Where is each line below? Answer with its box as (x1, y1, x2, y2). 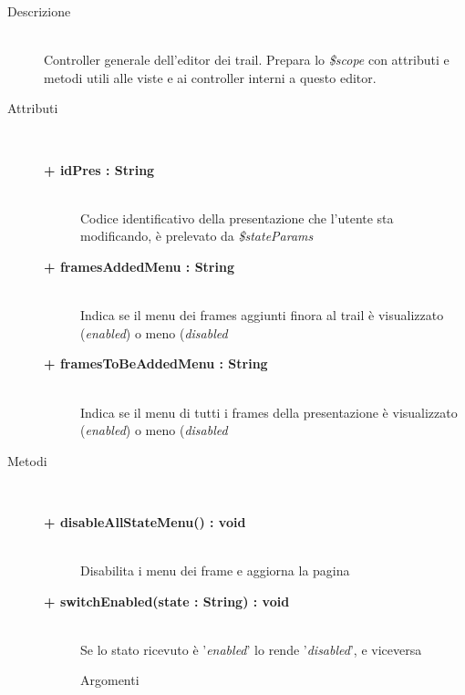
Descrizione (7, 2, 71, 20)
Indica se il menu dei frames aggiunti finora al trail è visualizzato (80, 306, 444, 325)
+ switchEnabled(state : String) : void (44, 591, 290, 610)
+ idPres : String (44, 160, 155, 179)
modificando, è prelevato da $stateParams (80, 226, 314, 245)
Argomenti (80, 670, 139, 690)
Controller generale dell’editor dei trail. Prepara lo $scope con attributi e (44, 50, 449, 69)
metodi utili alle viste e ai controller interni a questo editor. (44, 67, 377, 87)
